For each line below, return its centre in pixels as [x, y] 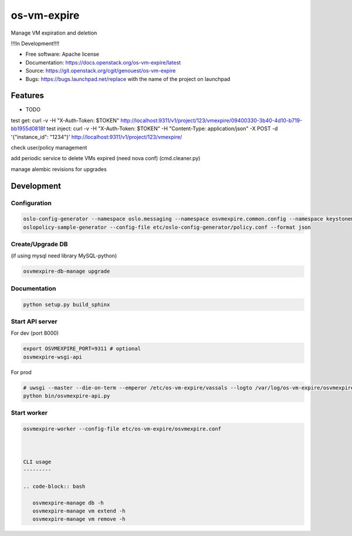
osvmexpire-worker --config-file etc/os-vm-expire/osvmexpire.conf [122, 429]
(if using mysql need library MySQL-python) [64, 256]
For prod [21, 372]
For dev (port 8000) [35, 333]
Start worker [29, 413]
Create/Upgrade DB [39, 245]
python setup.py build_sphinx [67, 304]
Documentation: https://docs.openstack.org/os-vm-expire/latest [103, 62]
